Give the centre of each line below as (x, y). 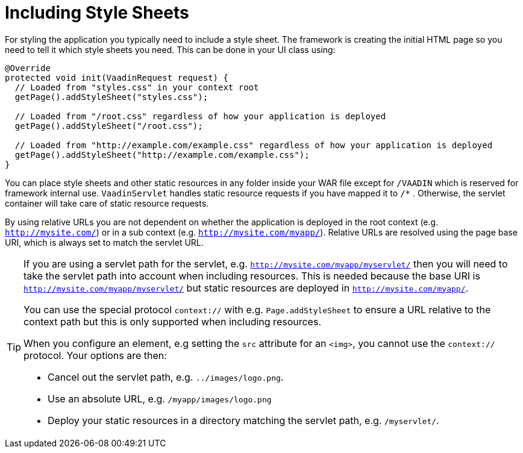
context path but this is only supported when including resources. (172, 321)
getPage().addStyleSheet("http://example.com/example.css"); (162, 155)
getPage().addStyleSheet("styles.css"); (111, 97)
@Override (28, 68)
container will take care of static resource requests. (107, 203)
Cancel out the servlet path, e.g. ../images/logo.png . (166, 377)
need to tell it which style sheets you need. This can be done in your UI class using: (170, 49)
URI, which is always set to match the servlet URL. (104, 242)
